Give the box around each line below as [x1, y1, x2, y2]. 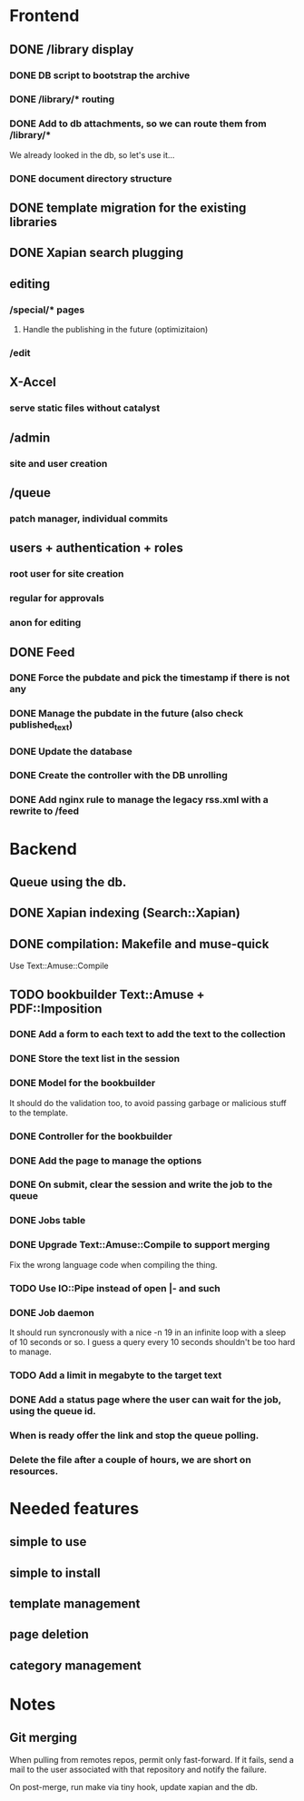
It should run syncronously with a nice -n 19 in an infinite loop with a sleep [9, 1327, 287, 1338]
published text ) [9, 718, 74, 733]
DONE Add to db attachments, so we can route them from [9, 117, 267, 130]
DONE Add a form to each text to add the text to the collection [9, 1028, 286, 1041]
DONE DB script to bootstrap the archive [9, 69, 191, 82]
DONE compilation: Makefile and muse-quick [9, 936, 270, 952]
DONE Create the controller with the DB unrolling [9, 769, 229, 782]
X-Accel [9, 374, 56, 391]
